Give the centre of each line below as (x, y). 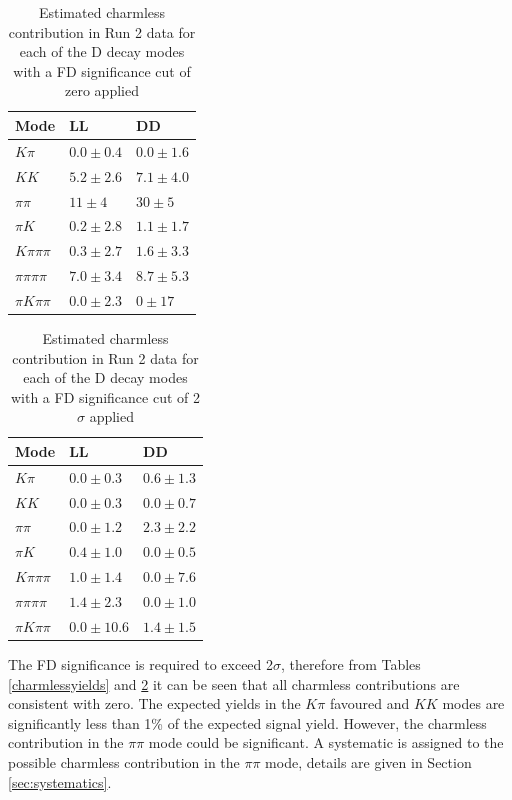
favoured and (369, 703)
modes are (473, 703)
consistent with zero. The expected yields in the (154, 703)
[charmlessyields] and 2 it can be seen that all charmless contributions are (234, 683)
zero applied (102, 90)
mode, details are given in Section (368, 761)
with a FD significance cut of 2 (105, 396)
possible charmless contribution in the (124, 761)
